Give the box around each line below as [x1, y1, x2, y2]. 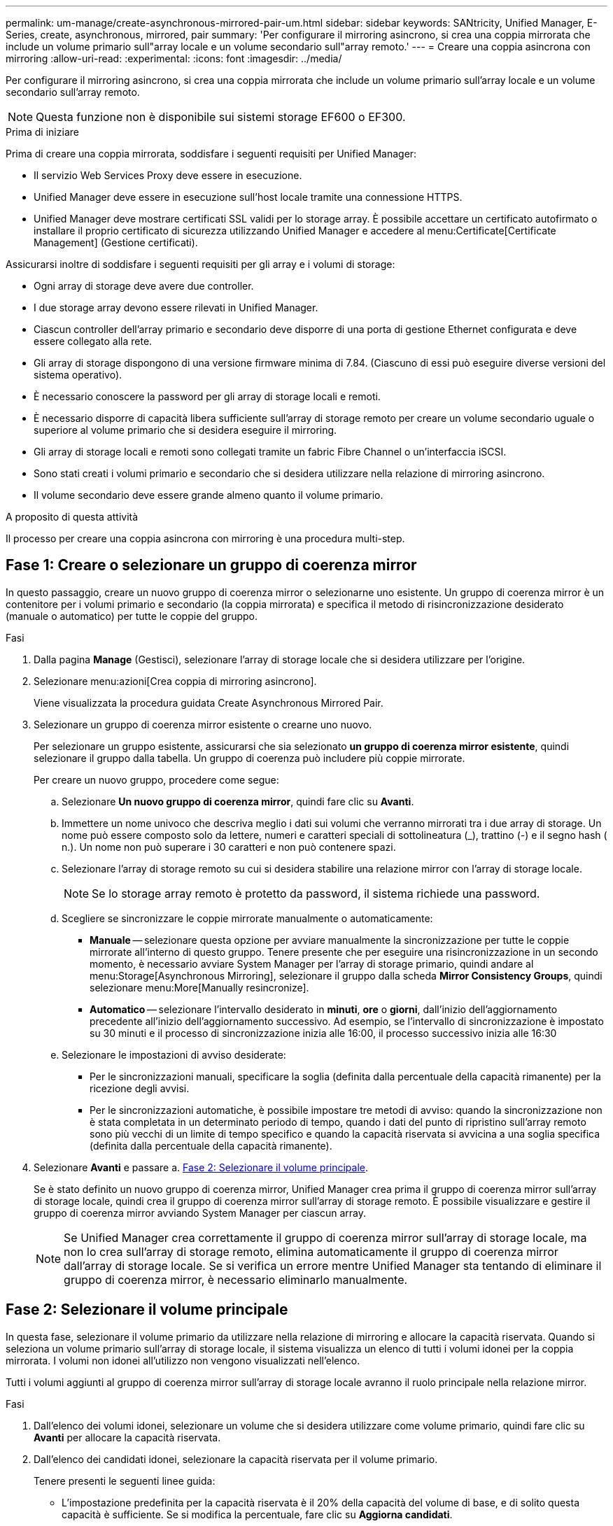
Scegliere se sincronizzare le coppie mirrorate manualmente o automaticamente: [62, 912, 433, 924]
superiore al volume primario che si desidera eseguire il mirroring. [34, 424, 337, 436]
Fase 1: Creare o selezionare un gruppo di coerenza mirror [6, 556, 417, 574]
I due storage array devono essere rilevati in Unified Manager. [34, 302, 318, 313]
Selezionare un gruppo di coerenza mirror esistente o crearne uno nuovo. [34, 718, 372, 730]
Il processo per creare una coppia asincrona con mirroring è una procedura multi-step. [6, 532, 405, 544]
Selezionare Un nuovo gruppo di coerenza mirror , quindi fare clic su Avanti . [62, 795, 414, 807]
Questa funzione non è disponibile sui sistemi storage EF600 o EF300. [36, 110, 406, 124]
